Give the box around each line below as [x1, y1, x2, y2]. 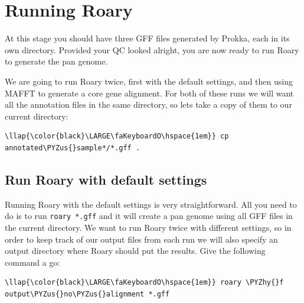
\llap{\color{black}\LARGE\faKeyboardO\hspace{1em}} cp [5, 132, 229, 141]
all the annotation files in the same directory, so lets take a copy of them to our [5, 98, 292, 111]
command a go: [5, 256, 60, 268]
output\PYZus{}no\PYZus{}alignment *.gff [5, 289, 170, 298]
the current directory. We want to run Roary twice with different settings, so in [5, 221, 292, 233]
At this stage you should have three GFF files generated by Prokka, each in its [5, 32, 290, 44]
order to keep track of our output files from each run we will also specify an [5, 233, 278, 245]
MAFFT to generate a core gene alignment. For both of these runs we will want [5, 86, 294, 99]
